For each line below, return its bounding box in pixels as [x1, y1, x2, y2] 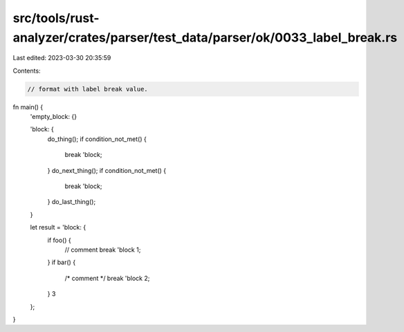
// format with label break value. [27, 85, 148, 93]
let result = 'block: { [30, 223, 86, 232]
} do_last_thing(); [47, 198, 96, 206]
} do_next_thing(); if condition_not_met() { [47, 166, 167, 174]
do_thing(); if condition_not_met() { [47, 135, 147, 143]
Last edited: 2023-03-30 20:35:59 [12, 54, 111, 62]
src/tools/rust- [12, 10, 100, 26]
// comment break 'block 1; [64, 246, 141, 254]
